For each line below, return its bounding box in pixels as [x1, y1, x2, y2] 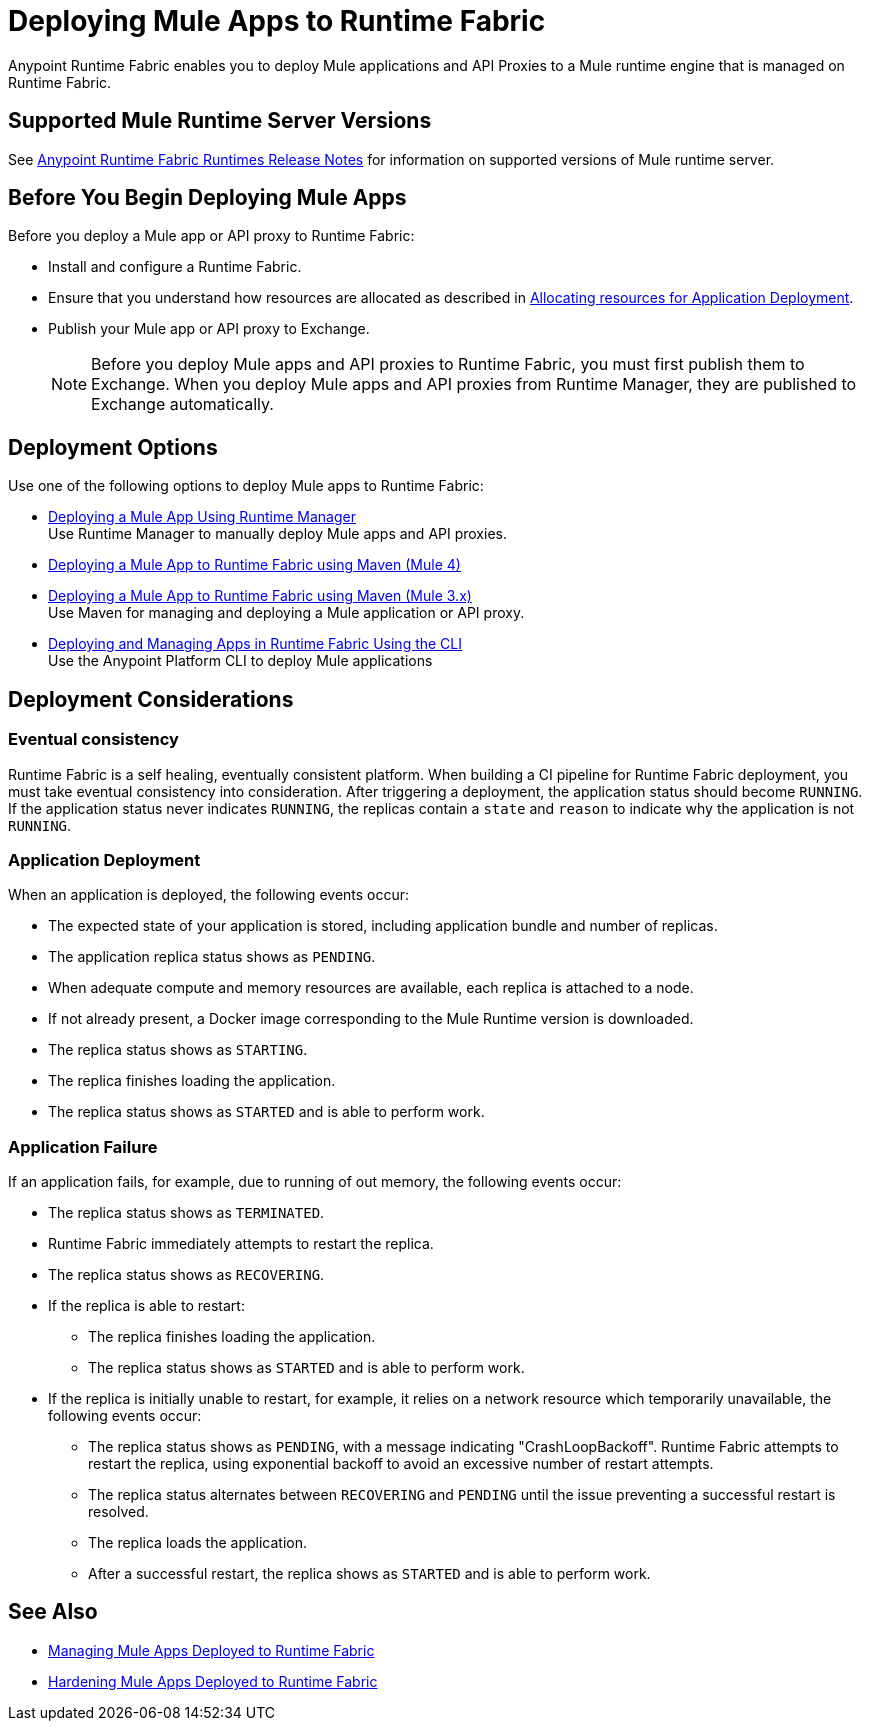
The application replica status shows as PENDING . [48, 948, 376, 966]
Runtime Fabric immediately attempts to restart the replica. [48, 1235, 434, 1252]
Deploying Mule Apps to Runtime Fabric [8, 4, 546, 38]
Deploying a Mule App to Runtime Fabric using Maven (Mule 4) [48, 556, 461, 574]
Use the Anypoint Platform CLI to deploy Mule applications [48, 652, 433, 670]
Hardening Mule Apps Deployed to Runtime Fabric [48, 1672, 378, 1690]
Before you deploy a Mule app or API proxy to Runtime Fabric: [8, 227, 415, 245]
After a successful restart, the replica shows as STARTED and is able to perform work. [88, 1565, 651, 1582]
